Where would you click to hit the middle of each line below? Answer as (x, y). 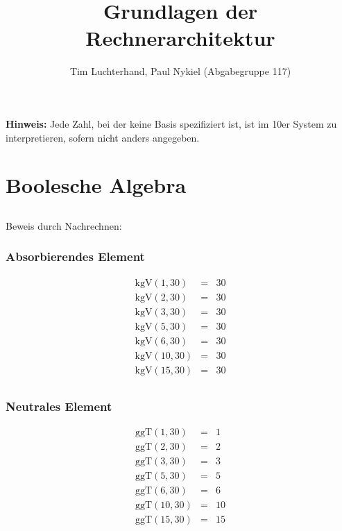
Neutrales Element (59, 406)
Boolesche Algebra (96, 185)
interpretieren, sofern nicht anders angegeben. (103, 137)
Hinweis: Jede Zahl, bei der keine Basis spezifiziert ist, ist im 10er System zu (171, 123)
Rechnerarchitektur (180, 38)
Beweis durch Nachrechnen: (64, 225)
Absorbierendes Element (75, 256)
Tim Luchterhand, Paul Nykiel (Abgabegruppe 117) (180, 71)
